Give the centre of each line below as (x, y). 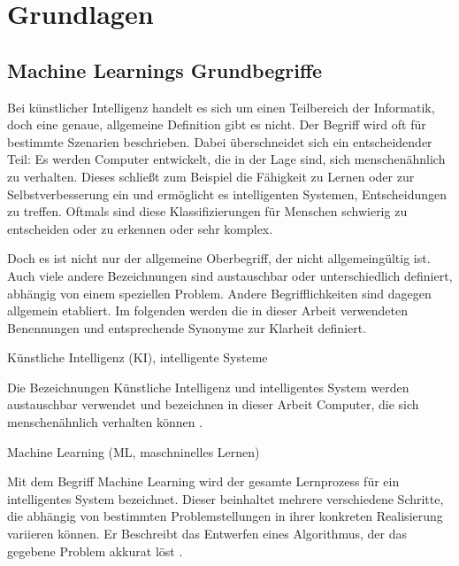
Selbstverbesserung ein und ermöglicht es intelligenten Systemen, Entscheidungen (227, 194)
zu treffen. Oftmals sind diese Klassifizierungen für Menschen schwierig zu (207, 211)
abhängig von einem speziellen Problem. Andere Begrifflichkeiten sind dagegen (219, 293)
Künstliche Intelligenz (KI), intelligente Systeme (138, 357)
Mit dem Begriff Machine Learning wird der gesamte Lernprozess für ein (203, 481)
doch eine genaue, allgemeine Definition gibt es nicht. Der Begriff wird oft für (217, 124)
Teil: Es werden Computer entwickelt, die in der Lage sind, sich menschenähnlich (226, 159)
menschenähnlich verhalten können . (105, 422)
